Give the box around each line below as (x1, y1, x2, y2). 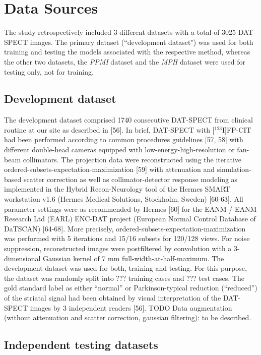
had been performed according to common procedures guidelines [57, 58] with (4, 134, 243, 145)
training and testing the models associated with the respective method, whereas (4, 46, 250, 57)
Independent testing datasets (4, 337, 158, 352)
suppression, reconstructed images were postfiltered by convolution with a (4, 243, 232, 254)
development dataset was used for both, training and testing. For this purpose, (4, 263, 247, 273)
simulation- (217, 164, 251, 174)
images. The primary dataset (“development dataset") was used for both (30, 36, 253, 47)
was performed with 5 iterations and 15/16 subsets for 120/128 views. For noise (4, 233, 250, 244)
